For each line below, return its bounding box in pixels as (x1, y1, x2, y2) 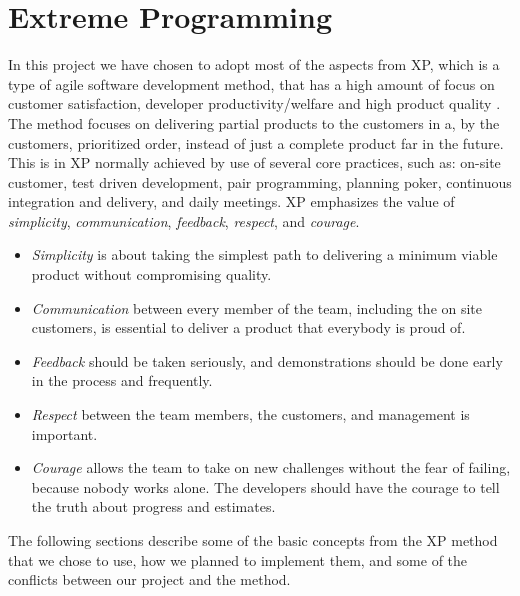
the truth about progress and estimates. (31, 496, 276, 517)
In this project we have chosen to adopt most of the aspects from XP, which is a (8, 54, 500, 75)
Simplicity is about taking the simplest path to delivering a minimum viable (31, 244, 498, 265)
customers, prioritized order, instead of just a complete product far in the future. (8, 132, 504, 153)
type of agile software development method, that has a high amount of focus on (8, 73, 495, 94)
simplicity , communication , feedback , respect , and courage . (8, 210, 360, 231)
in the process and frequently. (31, 370, 213, 391)
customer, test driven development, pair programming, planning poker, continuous (8, 171, 512, 192)
